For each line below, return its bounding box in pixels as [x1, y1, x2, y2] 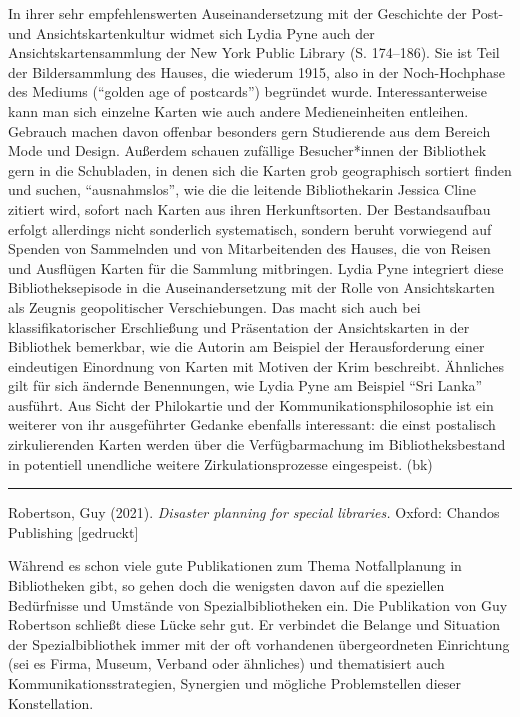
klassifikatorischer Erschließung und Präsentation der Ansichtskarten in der [8, 316, 470, 337]
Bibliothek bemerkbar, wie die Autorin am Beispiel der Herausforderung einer [8, 336, 485, 357]
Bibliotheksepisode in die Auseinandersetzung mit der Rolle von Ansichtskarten [8, 277, 495, 298]
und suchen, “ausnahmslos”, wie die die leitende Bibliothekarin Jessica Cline [8, 179, 476, 200]
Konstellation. [8, 692, 94, 713]
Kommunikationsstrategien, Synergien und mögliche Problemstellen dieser [8, 673, 461, 693]
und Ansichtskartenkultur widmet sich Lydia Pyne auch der [8, 22, 375, 43]
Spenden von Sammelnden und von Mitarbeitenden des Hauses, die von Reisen [8, 238, 491, 259]
